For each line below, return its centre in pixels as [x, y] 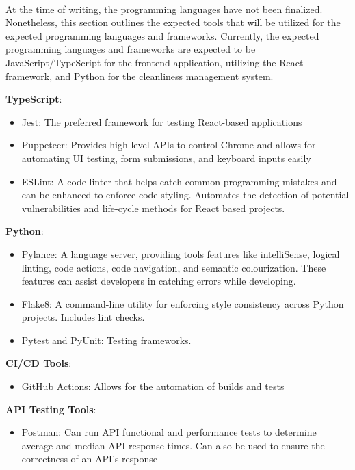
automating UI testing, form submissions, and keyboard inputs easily [166, 158]
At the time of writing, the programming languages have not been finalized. [164, 9]
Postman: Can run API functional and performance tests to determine [169, 432]
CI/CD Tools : [39, 363]
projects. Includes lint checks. [83, 317]
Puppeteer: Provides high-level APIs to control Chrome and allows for [169, 145]
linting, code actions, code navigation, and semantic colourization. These [174, 267]
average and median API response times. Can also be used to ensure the [173, 445]
